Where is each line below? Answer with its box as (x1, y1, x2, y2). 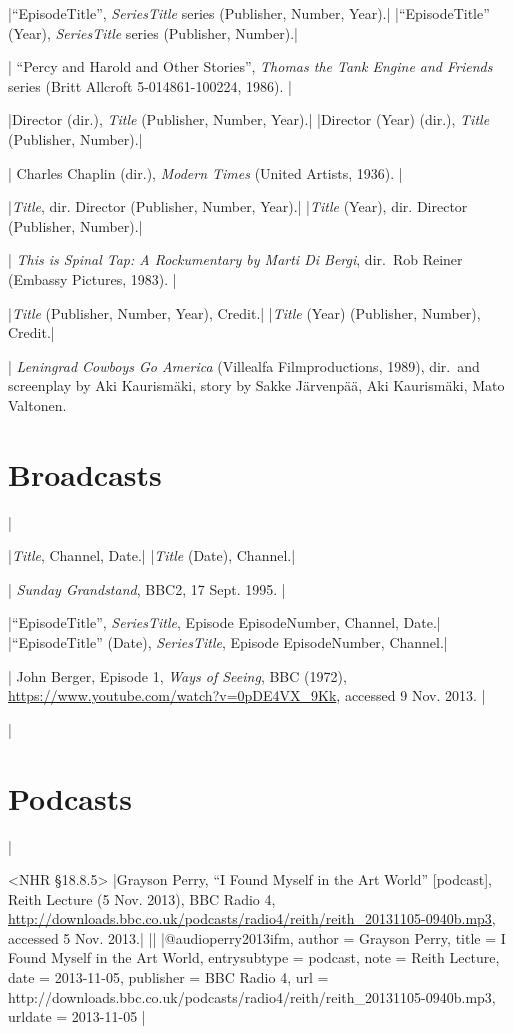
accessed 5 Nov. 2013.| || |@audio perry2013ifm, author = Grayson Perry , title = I (8, 927, 506, 948)
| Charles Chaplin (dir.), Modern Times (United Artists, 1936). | (8, 162, 403, 183)
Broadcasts (8, 453, 162, 494)
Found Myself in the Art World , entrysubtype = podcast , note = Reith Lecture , (8, 947, 500, 968)
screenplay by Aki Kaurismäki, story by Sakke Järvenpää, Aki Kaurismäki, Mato (8, 375, 505, 396)
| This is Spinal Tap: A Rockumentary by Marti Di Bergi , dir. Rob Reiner (8, 249, 463, 270)
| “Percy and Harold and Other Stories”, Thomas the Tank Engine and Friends (8, 56, 493, 77)
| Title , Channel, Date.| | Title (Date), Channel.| (8, 545, 296, 566)
